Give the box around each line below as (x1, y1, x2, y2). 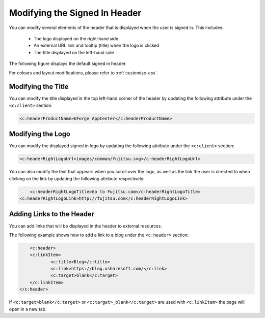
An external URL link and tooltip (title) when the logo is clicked (33, 42, 159, 49)
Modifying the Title (9, 83, 69, 91)
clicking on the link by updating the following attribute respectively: (9, 175, 145, 182)
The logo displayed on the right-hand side (33, 35, 119, 41)
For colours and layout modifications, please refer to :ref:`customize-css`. (9, 69, 158, 76)
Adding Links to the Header (9, 210, 94, 219)
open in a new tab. (9, 306, 47, 312)
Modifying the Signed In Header (9, 7, 142, 18)
